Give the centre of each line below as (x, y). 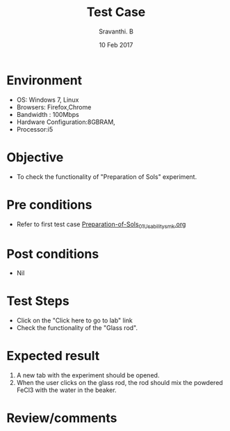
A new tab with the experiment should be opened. (88, 375)
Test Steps (38, 301)
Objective (35, 157)
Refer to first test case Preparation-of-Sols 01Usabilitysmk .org (101, 225)
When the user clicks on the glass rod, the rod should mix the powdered (120, 383)
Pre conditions (49, 204)
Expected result (53, 356)
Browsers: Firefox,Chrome (54, 107)
